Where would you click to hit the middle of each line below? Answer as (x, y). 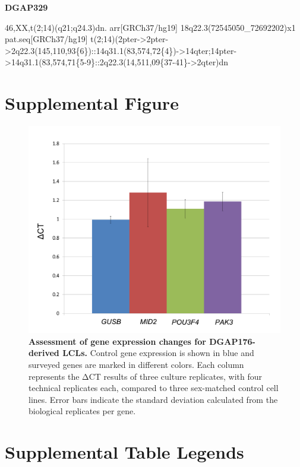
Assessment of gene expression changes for (117, 341)
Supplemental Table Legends (124, 452)
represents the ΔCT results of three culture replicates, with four (146, 376)
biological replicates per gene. (82, 411)
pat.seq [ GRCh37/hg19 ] (46, 39)
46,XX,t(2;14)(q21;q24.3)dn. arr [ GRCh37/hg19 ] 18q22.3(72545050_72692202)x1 (150, 27)
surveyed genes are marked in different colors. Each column (136, 364)
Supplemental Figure (92, 103)
